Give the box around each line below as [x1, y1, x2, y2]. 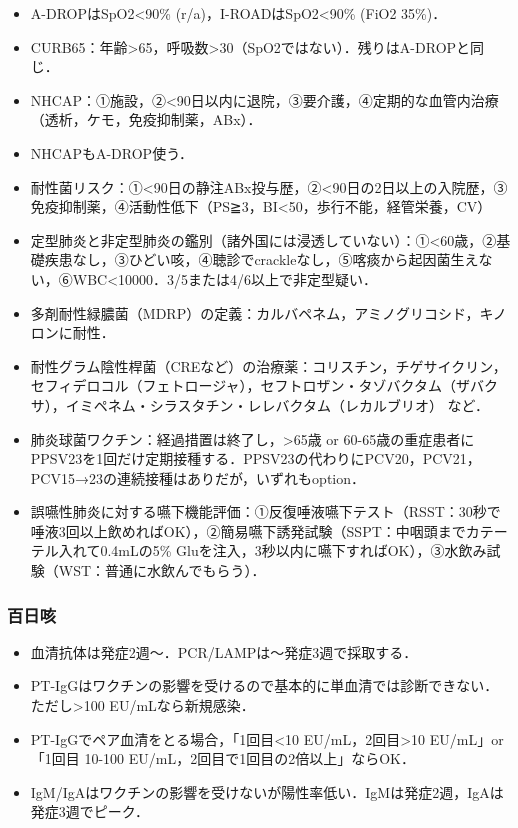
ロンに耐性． [30, 322, 115, 343]
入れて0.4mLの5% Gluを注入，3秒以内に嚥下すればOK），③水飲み [58, 540, 487, 561]
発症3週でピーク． [30, 801, 150, 822]
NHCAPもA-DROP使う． [30, 142, 194, 163]
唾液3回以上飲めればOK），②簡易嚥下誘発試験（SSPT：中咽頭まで [30, 520, 466, 541]
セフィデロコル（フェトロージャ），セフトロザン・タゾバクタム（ [30, 375, 456, 396]
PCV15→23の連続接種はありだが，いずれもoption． [30, 467, 366, 488]
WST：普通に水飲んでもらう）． [58, 560, 266, 581]
